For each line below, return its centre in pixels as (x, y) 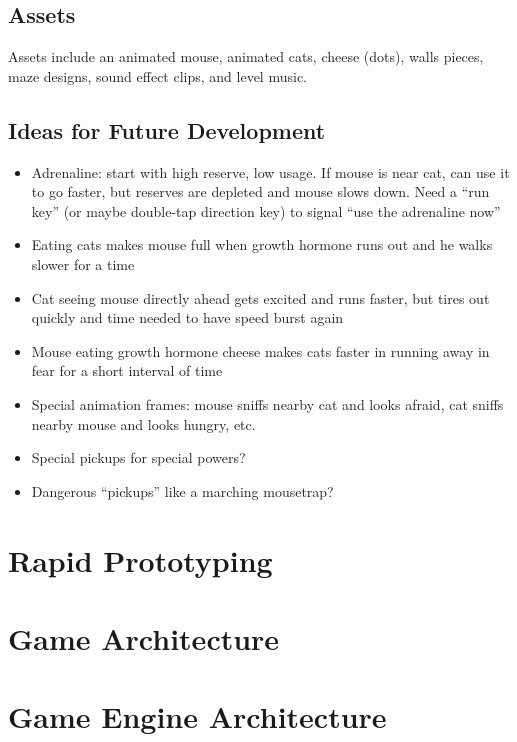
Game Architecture (144, 637)
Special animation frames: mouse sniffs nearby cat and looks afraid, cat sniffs (267, 403)
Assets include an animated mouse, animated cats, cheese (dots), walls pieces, (246, 56)
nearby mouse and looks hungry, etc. (143, 423)
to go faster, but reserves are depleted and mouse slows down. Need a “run (260, 191)
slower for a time (83, 263)
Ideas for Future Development (167, 129)
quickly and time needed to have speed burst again (187, 317)
